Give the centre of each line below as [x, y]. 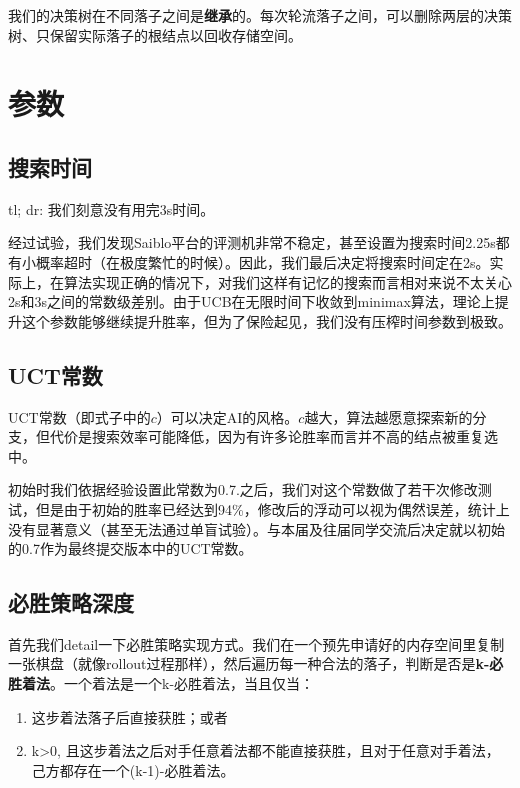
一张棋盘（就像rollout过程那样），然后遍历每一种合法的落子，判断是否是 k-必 [256, 663]
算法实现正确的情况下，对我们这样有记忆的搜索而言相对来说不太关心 [287, 281]
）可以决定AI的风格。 [227, 416]
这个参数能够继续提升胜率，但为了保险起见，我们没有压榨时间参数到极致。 [266, 320]
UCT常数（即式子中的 [79, 416]
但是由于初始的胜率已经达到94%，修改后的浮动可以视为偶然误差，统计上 [272, 508]
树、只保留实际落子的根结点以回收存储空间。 [155, 34]
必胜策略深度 [71, 602]
